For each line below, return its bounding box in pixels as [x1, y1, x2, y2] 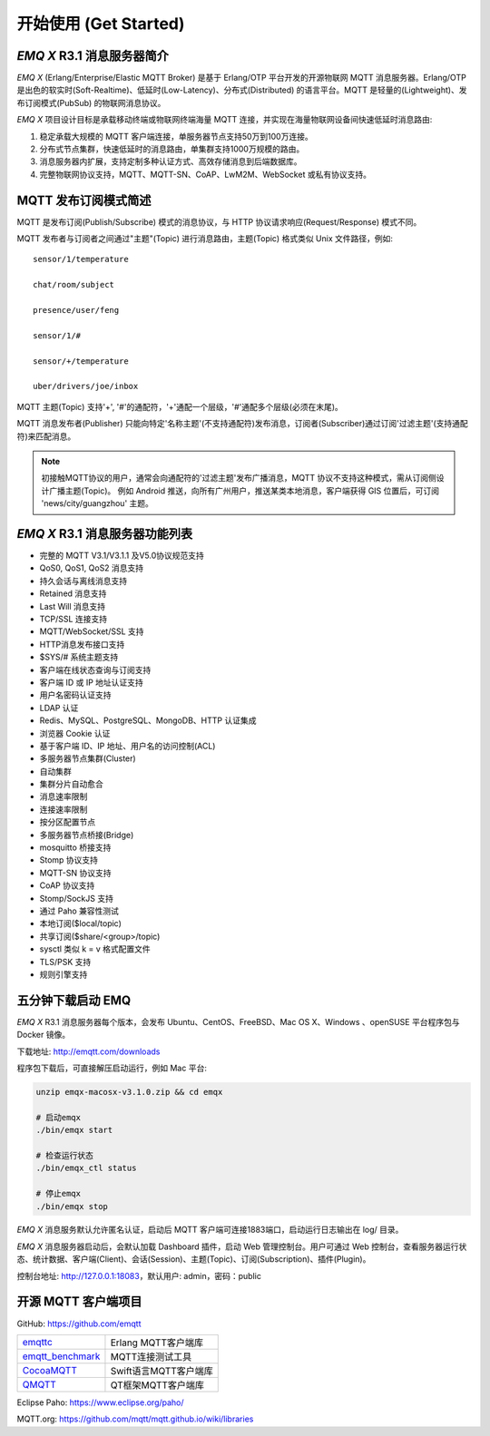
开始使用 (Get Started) [16, 14, 185, 34]
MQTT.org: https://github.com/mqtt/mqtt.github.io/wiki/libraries [16, 1413, 254, 1424]
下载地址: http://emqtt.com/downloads [16, 1046, 161, 1057]
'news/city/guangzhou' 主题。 [41, 498, 154, 509]
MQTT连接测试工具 [110, 1350, 192, 1363]
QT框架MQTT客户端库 [110, 1379, 204, 1392]
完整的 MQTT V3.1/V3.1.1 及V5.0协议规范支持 [39, 550, 204, 562]
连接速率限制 [39, 804, 88, 815]
